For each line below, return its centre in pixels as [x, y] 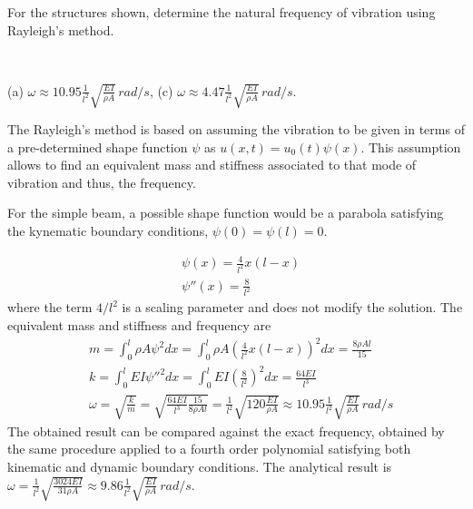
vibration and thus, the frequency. [102, 182]
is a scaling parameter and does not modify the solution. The [292, 307]
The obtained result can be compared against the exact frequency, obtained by [226, 431]
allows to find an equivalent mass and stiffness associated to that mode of [212, 165]
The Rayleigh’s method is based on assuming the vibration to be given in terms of [236, 129]
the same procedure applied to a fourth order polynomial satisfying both [209, 449]
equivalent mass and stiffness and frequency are [139, 325]
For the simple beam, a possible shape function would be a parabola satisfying [226, 213]
